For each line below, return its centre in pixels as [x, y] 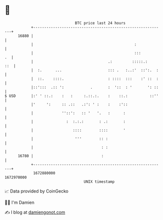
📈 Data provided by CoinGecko [37, 191]
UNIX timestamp [99, 182]
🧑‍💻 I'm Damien [20, 202]
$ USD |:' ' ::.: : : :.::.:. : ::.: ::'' [82, 96]
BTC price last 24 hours [100, 23]
